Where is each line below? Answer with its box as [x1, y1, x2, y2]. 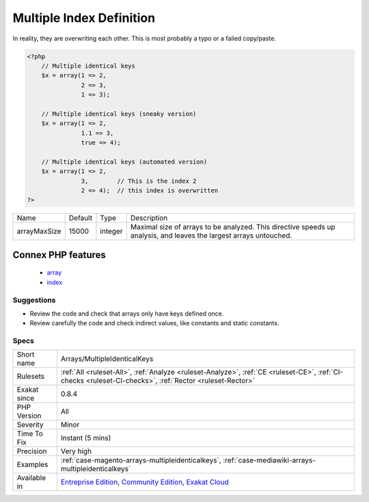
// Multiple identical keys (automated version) [41, 158, 208, 166]
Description [130, 213, 168, 223]
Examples [16, 460, 49, 469]
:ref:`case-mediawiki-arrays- [223, 455, 316, 465]
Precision [16, 447, 47, 456]
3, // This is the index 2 [81, 177, 197, 185]
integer [100, 227, 123, 236]
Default [68, 213, 92, 223]
